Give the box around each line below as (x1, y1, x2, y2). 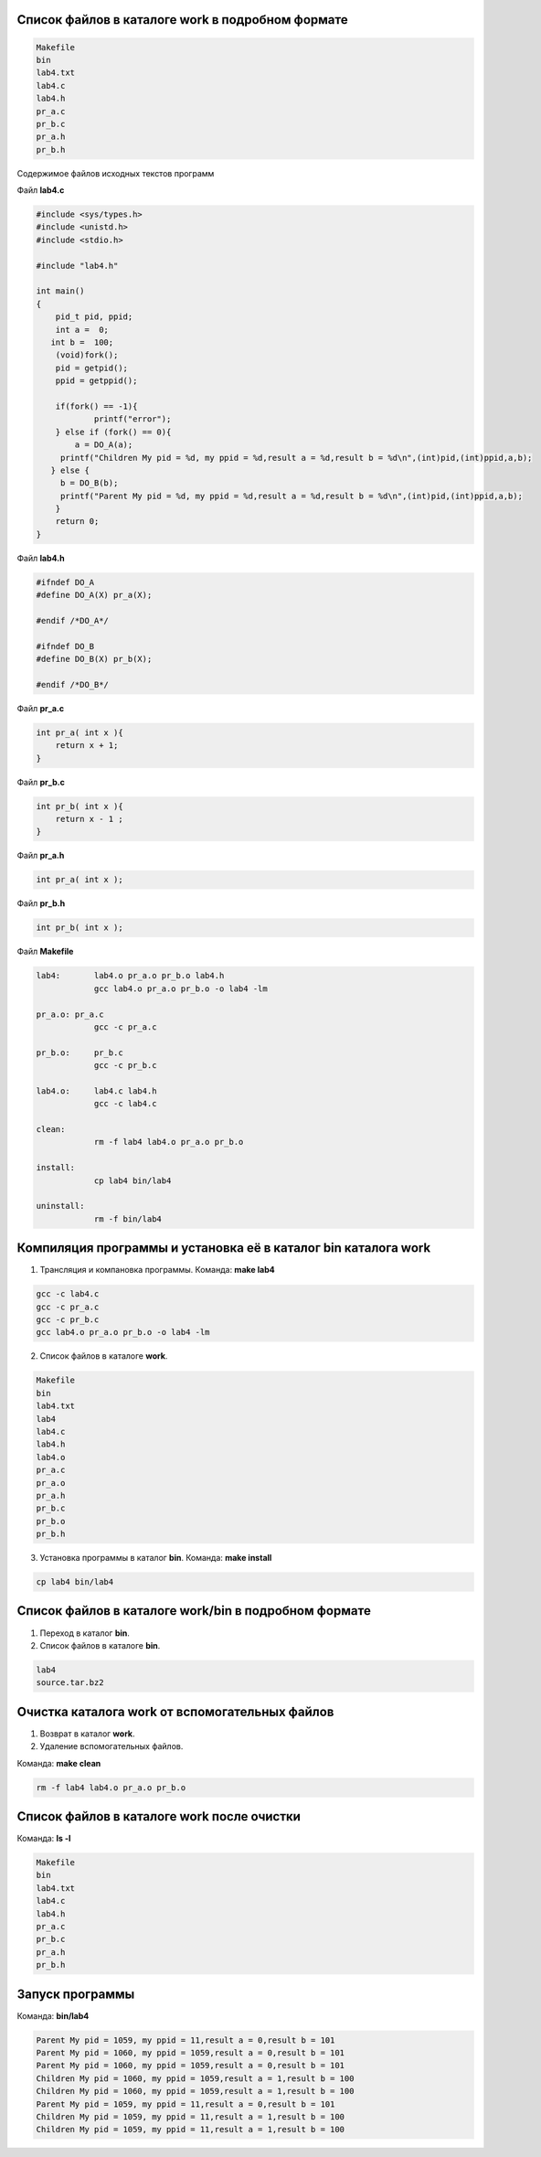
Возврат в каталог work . (39, 1728, 135, 1739)
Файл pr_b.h (16, 898, 66, 909)
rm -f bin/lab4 (93, 1213, 162, 1224)
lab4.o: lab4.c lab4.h (36, 1085, 157, 1096)
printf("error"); (93, 414, 172, 424)
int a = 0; (55, 325, 110, 335)
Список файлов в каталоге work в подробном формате (16, 12, 348, 27)
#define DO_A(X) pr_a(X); (36, 590, 153, 601)
